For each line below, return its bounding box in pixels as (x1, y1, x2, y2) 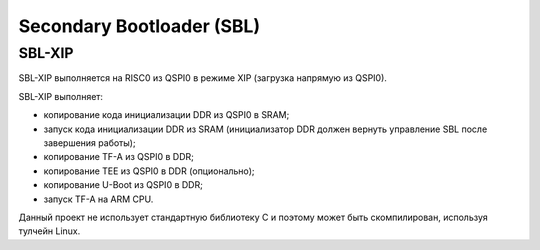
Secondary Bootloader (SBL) (18, 15, 260, 37)
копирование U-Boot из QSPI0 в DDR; (43, 179, 204, 191)
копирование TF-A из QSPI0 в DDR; (43, 151, 194, 163)
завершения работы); (43, 136, 136, 149)
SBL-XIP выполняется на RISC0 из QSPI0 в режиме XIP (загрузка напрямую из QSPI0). (18, 72, 387, 84)
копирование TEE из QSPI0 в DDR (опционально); (43, 165, 255, 177)
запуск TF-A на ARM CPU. (43, 193, 154, 205)
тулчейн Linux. (18, 225, 81, 237)
